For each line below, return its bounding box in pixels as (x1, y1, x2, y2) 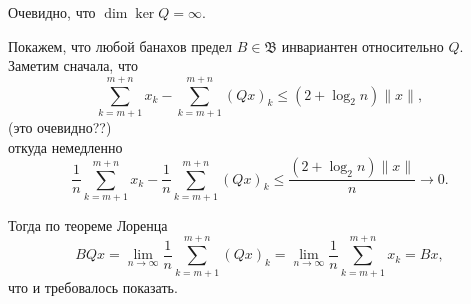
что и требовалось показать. (8, 276, 178, 297)
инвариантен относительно (281, 35, 444, 56)
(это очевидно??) (8, 116, 112, 137)
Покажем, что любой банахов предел (8, 35, 233, 56)
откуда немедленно (8, 136, 123, 157)
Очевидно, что (8, 2, 96, 22)
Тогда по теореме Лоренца (8, 214, 168, 235)
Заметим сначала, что (8, 55, 138, 76)
